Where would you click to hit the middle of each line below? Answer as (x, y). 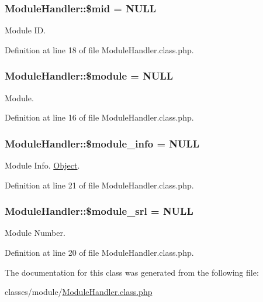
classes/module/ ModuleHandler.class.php (79, 292)
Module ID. (25, 30)
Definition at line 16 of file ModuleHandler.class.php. (99, 117)
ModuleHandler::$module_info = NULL (102, 143)
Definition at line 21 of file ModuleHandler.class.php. (99, 185)
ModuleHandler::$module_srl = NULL (99, 211)
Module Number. (35, 233)
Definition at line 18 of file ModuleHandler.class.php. (99, 49)
